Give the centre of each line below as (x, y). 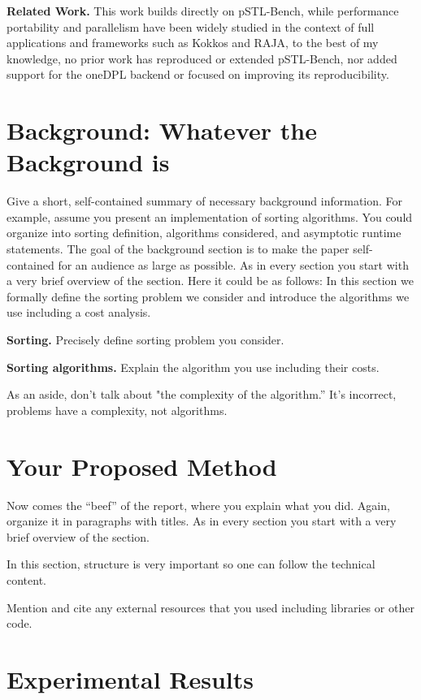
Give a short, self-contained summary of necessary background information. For (205, 201)
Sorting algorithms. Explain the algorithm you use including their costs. (193, 367)
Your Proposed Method (142, 466)
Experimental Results (130, 678)
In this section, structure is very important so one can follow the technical (191, 564)
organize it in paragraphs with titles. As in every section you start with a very (202, 521)
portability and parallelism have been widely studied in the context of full (191, 26)
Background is (88, 162)
